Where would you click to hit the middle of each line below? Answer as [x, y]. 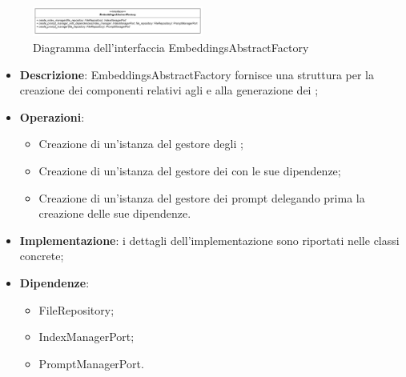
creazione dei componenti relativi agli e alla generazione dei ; [169, 90]
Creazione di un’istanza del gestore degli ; [141, 144]
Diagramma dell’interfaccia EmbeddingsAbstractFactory [171, 48]
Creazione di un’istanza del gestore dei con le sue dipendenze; [190, 171]
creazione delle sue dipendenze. [115, 213]
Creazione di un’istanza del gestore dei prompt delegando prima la [202, 197]
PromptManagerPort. [91, 363]
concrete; [42, 256]
